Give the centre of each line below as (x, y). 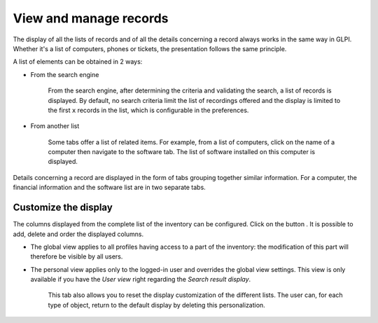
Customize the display (63, 208)
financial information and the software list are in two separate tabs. (109, 187)
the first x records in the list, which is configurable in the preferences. (148, 110)
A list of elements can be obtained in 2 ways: (78, 62)
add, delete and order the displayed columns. (78, 234)
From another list (55, 126)
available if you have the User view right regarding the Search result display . (141, 280)
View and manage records (91, 18)
